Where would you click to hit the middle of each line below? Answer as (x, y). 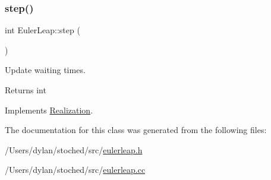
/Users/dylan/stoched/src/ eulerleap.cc (75, 170)
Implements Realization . (49, 110)
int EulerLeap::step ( (42, 30)
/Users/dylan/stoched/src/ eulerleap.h (74, 149)
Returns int (26, 90)
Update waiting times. (45, 70)
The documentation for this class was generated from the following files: (136, 130)
